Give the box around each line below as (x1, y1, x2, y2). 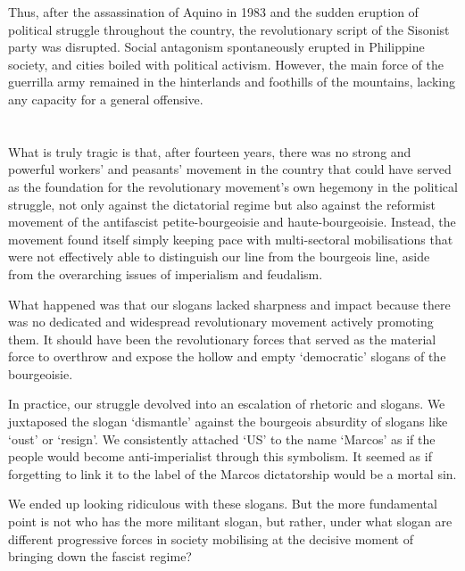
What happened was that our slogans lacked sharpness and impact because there (8, 294, 451, 313)
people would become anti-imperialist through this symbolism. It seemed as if (8, 447, 432, 466)
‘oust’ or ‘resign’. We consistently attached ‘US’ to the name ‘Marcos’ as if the (8, 429, 436, 448)
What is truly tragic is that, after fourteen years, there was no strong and (8, 142, 411, 161)
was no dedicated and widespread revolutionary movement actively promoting (8, 312, 434, 331)
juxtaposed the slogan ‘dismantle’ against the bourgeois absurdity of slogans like (8, 412, 448, 431)
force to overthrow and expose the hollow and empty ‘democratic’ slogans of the (8, 347, 446, 366)
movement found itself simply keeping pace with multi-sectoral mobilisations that (8, 229, 453, 248)
